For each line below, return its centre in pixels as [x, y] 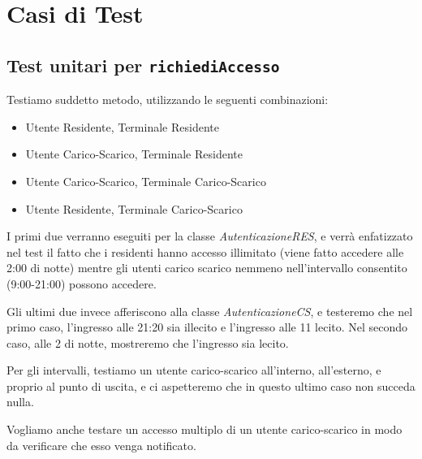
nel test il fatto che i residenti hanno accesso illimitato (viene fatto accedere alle [205, 251]
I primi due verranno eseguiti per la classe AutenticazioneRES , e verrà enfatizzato [210, 236]
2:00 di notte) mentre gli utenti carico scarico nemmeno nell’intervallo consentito [207, 268]
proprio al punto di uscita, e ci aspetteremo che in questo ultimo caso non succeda [211, 385]
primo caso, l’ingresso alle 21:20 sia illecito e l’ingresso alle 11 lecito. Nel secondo [207, 327]
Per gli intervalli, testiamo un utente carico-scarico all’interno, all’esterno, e [194, 370]
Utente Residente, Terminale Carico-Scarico [134, 208]
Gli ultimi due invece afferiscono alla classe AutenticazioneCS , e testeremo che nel [210, 311]
